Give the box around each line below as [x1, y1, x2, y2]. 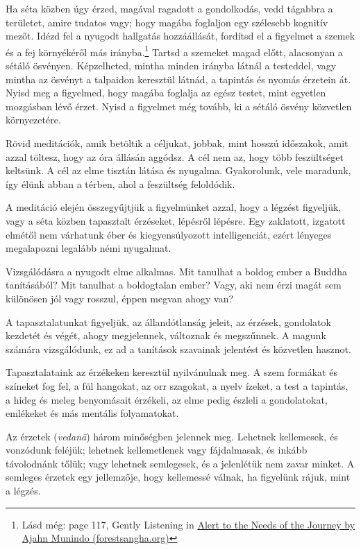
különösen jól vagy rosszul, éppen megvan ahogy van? [6, 291, 234, 305]
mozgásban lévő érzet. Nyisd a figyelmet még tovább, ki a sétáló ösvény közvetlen [6, 98, 352, 113]
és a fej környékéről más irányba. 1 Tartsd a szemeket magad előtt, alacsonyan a [6, 42, 343, 59]
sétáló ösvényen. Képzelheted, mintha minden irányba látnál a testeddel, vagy [6, 58, 337, 73]
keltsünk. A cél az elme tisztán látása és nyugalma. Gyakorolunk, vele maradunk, [6, 163, 351, 178]
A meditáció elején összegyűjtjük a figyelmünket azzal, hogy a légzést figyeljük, [6, 200, 342, 214]
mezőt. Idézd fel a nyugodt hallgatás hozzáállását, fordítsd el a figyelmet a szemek [6, 28, 355, 43]
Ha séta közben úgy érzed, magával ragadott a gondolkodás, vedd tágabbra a [6, 1, 333, 15]
